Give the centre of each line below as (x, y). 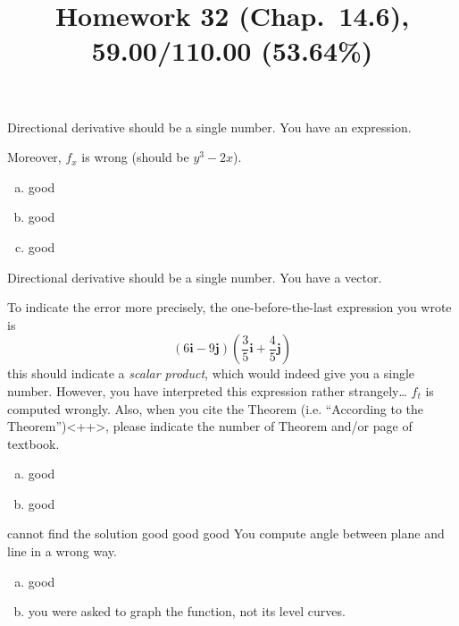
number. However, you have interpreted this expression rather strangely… (207, 390)
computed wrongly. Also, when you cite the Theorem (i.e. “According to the (216, 408)
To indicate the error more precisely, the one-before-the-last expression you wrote (229, 307)
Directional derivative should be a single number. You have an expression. (209, 127)
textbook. (33, 443)
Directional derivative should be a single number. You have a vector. (195, 277)
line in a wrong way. (62, 551)
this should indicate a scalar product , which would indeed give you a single (211, 373)
